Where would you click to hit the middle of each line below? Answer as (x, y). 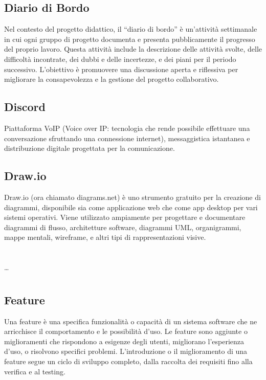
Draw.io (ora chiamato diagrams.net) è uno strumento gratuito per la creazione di (132, 197)
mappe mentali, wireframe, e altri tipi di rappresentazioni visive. (105, 237)
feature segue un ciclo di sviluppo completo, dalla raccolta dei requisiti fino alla (128, 361)
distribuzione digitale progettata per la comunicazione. (90, 148)
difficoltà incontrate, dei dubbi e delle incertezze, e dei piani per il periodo (120, 59)
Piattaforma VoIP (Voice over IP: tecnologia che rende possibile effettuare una (127, 128)
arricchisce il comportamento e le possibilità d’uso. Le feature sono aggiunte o (126, 331)
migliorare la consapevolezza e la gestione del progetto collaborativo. (112, 79)
